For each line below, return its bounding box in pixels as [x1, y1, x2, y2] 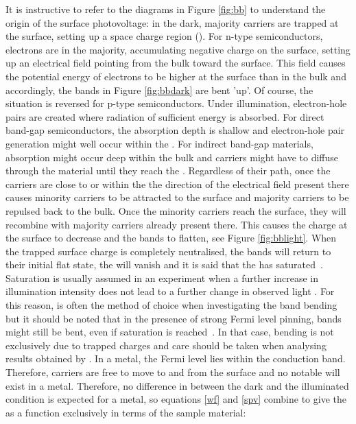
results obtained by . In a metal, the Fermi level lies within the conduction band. [5, 351, 346, 366]
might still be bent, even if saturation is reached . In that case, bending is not [5, 325, 334, 339]
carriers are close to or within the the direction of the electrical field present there [5, 176, 349, 191]
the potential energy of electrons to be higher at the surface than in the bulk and [5, 69, 346, 83]
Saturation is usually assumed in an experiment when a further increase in [5, 270, 318, 285]
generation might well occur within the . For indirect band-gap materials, [5, 136, 313, 150]
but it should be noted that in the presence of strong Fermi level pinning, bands [5, 311, 342, 325]
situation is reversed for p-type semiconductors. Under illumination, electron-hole [5, 96, 347, 110]
